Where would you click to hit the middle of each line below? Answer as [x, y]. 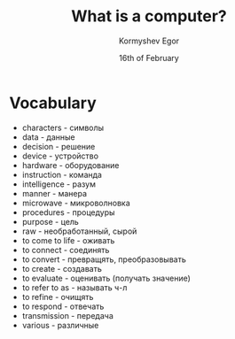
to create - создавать [62, 268]
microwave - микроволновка [76, 203]
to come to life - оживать [68, 240]
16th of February [149, 58]
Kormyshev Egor [149, 41]
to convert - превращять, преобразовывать [104, 259]
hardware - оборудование [70, 165]
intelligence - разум [59, 184]
